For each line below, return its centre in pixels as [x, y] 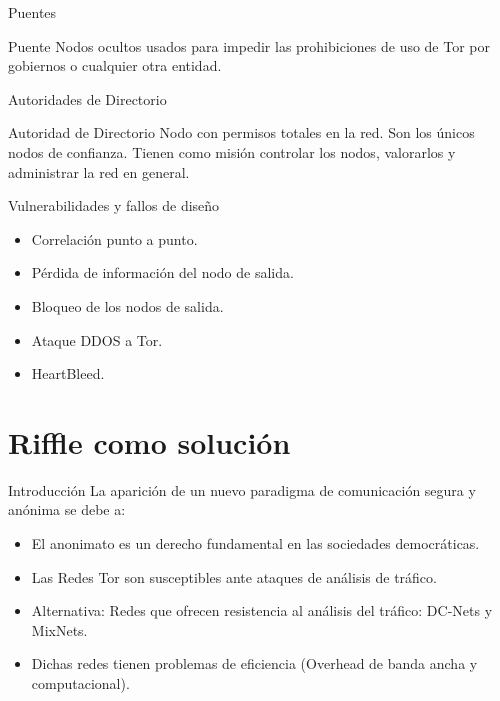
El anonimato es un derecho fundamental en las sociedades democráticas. [255, 543]
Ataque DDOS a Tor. [97, 339]
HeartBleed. [68, 373]
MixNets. [59, 629]
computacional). [80, 683]
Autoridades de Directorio [87, 98]
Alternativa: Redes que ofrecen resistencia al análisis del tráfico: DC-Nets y [262, 610]
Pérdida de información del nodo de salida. [162, 272]
